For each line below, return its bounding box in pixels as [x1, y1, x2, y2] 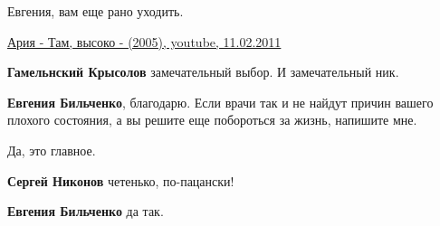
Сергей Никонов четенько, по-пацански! [7, 171, 234, 190]
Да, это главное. [7, 140, 96, 159]
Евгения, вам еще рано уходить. [7, 2, 184, 20]
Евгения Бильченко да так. [7, 202, 164, 221]
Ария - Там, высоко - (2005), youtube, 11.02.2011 [7, 32, 282, 51]
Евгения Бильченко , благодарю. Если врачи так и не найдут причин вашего [7, 92, 434, 111]
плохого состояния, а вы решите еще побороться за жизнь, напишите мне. [7, 110, 417, 129]
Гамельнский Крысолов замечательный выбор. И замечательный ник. [7, 62, 399, 81]
